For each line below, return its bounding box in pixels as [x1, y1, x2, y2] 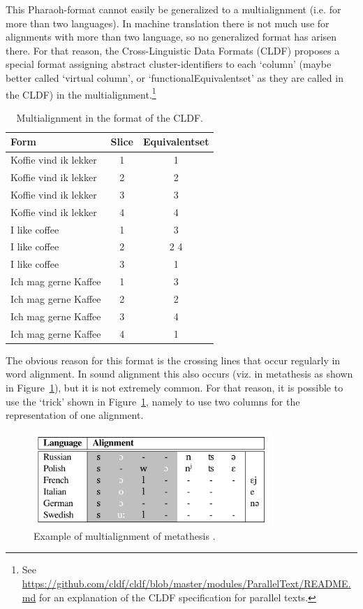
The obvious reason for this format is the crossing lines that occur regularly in [6, 352, 341, 367]
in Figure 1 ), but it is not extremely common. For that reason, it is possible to [6, 380, 343, 394]
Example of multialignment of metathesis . [34, 528, 216, 543]
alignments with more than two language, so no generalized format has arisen [6, 29, 337, 44]
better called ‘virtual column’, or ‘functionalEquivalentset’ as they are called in [6, 70, 343, 85]
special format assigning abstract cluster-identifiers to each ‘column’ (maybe [6, 57, 332, 71]
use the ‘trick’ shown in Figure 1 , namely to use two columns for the [6, 394, 300, 408]
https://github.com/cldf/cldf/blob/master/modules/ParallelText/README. [22, 576, 351, 591]
